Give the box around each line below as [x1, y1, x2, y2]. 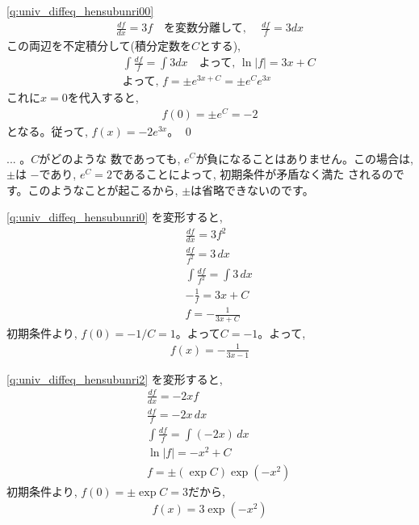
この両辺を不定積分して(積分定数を [6, 36, 192, 53]
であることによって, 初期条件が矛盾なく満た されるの [111, 166, 393, 183]
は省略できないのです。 [191, 181, 314, 198]
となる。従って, [6, 122, 88, 139]
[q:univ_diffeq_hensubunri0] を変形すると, [6, 208, 223, 225]
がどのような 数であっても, [39, 149, 181, 166]
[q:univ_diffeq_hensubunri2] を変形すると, [6, 370, 223, 387]
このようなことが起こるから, [27, 181, 178, 198]
